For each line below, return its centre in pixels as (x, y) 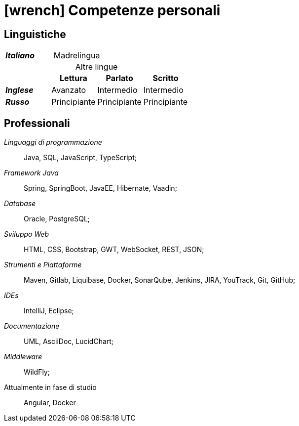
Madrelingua (77, 56)
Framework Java (31, 173)
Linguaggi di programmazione (53, 142)
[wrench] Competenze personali (112, 10)
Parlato (119, 78)
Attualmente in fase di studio (50, 387)
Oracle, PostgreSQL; (57, 219)
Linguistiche (35, 34)
